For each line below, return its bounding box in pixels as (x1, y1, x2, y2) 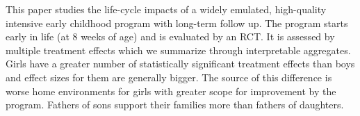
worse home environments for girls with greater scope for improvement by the (6, 83, 336, 98)
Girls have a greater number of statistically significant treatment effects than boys (6, 56, 355, 71)
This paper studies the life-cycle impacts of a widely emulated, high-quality (6, 2, 327, 16)
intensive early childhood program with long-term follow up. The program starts (6, 15, 348, 30)
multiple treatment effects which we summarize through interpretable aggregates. (6, 42, 351, 57)
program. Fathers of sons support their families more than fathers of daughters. (6, 97, 344, 112)
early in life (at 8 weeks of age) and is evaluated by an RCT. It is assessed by (6, 29, 335, 44)
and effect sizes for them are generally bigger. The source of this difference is (6, 69, 332, 84)
